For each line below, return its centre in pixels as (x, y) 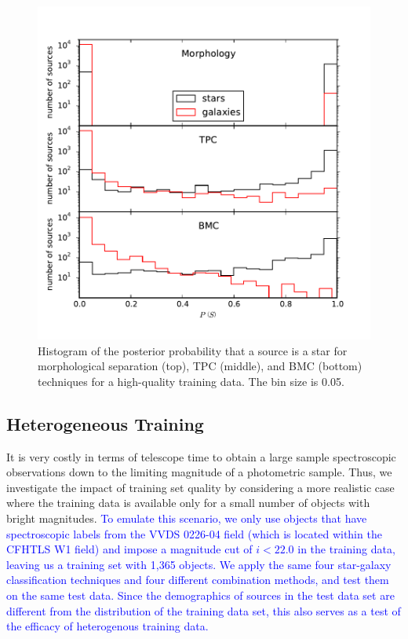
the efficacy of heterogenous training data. (107, 626)
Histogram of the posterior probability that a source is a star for (193, 350)
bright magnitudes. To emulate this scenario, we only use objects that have (187, 518)
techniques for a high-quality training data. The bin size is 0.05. (191, 381)
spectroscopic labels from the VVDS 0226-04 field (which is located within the (194, 533)
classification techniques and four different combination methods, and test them (198, 580)
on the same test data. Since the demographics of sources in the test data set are (200, 595)
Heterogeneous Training (105, 423)
